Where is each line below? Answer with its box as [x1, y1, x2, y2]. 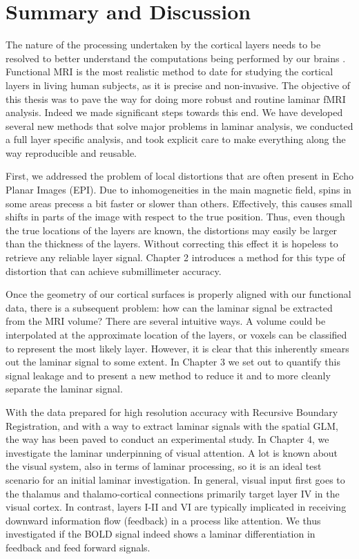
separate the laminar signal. [6, 381, 123, 396]
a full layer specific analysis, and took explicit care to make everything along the [6, 132, 346, 146]
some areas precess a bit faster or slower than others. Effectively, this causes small [6, 196, 353, 210]
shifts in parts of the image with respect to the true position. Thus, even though [6, 209, 345, 224]
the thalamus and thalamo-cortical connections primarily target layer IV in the [6, 486, 340, 500]
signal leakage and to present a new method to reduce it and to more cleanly [6, 368, 331, 382]
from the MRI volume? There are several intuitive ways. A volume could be [6, 314, 326, 328]
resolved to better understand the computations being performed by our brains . [6, 50, 346, 65]
